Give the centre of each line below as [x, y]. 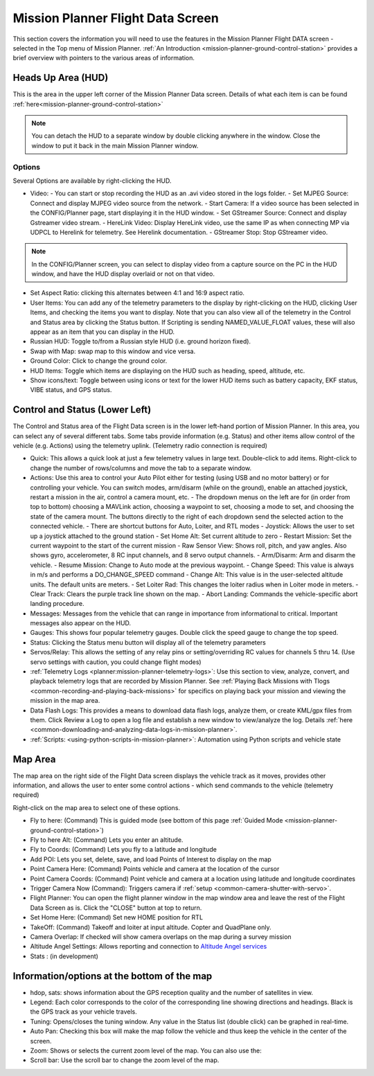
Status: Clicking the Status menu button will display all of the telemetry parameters [148, 642]
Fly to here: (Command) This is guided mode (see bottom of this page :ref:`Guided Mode [157, 821]
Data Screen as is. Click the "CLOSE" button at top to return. [116, 908]
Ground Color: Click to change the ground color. [99, 361]
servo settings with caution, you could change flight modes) [116, 662]
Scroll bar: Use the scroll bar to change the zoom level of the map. [125, 1060]
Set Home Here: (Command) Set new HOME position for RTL [117, 917]
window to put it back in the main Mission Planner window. [115, 145]
